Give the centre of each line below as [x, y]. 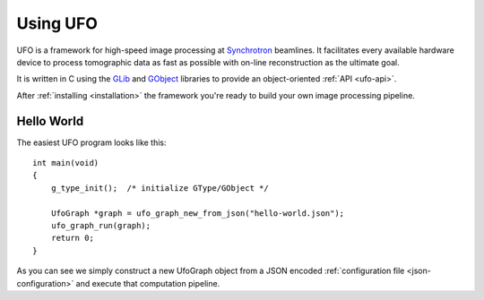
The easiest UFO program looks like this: [91, 142]
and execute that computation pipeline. [148, 283]
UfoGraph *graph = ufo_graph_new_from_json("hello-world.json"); [198, 213]
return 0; [72, 238]
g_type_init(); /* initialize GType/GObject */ [160, 188]
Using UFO [57, 23]
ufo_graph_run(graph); [101, 225]
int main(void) [66, 163]
